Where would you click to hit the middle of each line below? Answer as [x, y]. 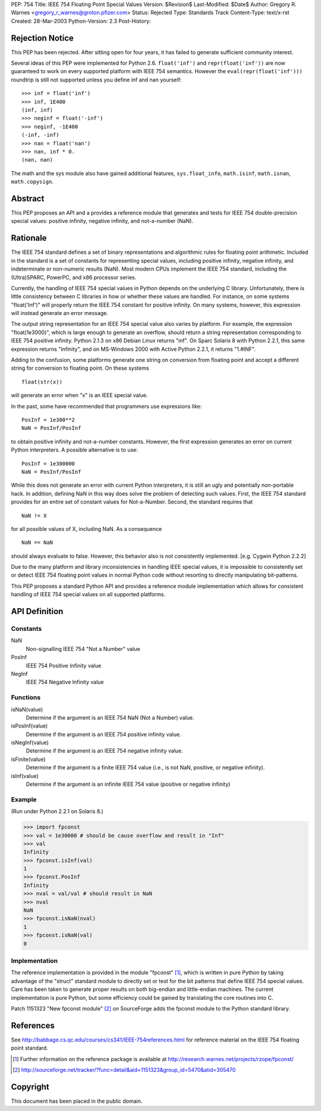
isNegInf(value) [30, 742]
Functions [26, 697]
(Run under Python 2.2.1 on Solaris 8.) [57, 811]
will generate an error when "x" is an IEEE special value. [79, 395]
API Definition [37, 611]
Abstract [28, 198]
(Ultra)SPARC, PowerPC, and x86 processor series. [74, 277]
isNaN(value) [27, 709]
